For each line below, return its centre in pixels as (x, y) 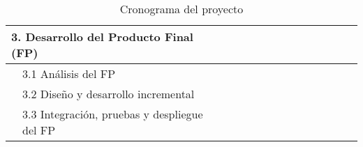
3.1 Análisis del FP (69, 73)
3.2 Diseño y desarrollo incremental (109, 94)
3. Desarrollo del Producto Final (102, 37)
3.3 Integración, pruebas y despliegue (113, 114)
